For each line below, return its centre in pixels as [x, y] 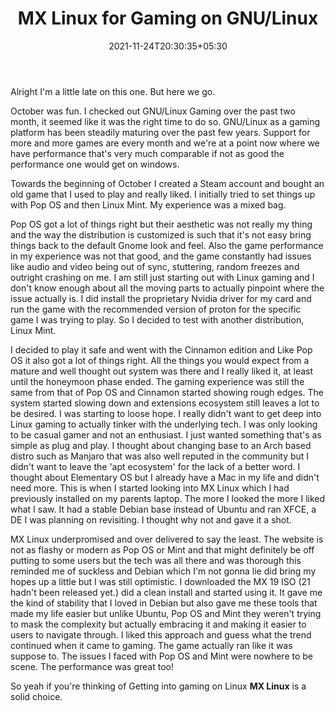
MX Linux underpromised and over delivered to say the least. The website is [167, 539]
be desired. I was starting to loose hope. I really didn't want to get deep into [166, 413]
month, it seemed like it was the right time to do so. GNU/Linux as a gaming [165, 121]
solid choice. [36, 696]
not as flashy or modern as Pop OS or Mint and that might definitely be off [162, 549]
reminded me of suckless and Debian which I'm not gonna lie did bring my [163, 571]
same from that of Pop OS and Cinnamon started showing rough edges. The [167, 392]
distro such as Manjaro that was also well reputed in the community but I [160, 456]
